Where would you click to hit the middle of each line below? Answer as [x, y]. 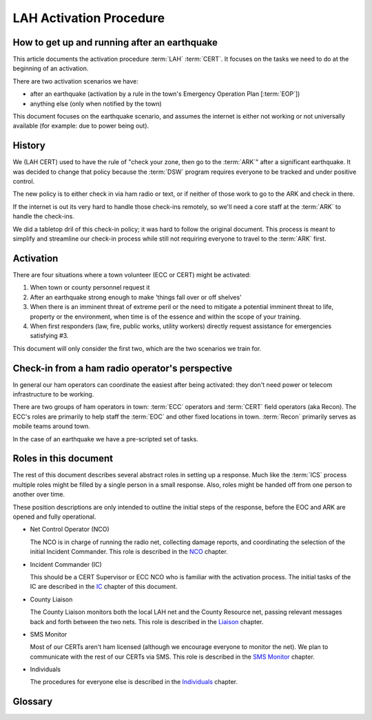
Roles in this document [63, 459]
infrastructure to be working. [53, 394]
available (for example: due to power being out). [81, 126]
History [29, 146]
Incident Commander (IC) [66, 564]
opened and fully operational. [54, 517]
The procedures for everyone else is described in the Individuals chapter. [134, 682]
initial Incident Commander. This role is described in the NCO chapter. [129, 552]
